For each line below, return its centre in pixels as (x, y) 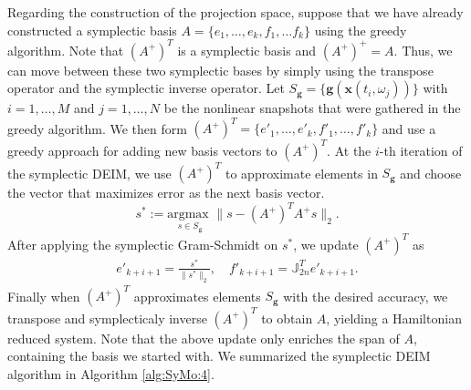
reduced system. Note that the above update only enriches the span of (204, 338)
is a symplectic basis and (247, 50)
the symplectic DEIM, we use (89, 173)
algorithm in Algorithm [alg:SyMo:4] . (111, 373)
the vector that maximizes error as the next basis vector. (166, 193)
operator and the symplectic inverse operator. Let (146, 88)
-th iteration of (421, 150)
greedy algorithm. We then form (97, 128)
